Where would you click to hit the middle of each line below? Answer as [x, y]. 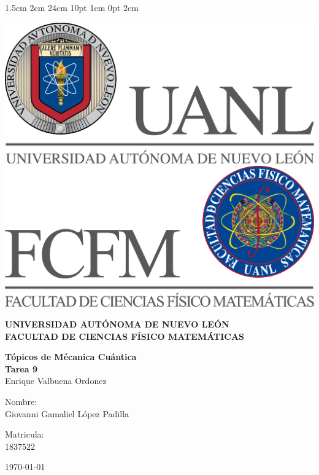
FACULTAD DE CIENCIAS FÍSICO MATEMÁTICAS [125, 336]
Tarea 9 [21, 368]
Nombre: [21, 401]
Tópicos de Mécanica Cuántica [71, 357]
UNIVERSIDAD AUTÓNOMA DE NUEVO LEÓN [117, 324]
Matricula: [25, 434]
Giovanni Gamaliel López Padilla [67, 413]
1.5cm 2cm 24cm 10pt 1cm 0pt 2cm [72, 7]
